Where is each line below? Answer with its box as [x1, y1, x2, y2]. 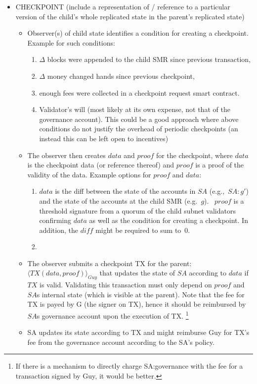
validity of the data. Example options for [27, 169, 151, 179]
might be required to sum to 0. [95, 224, 190, 235]
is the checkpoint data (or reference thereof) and [27, 160, 174, 170]
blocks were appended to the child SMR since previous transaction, [47, 54, 251, 64]
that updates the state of [99, 268, 175, 278]
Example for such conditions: [27, 37, 115, 48]
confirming [39, 215, 72, 225]
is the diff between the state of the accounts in [55, 186, 196, 196]
